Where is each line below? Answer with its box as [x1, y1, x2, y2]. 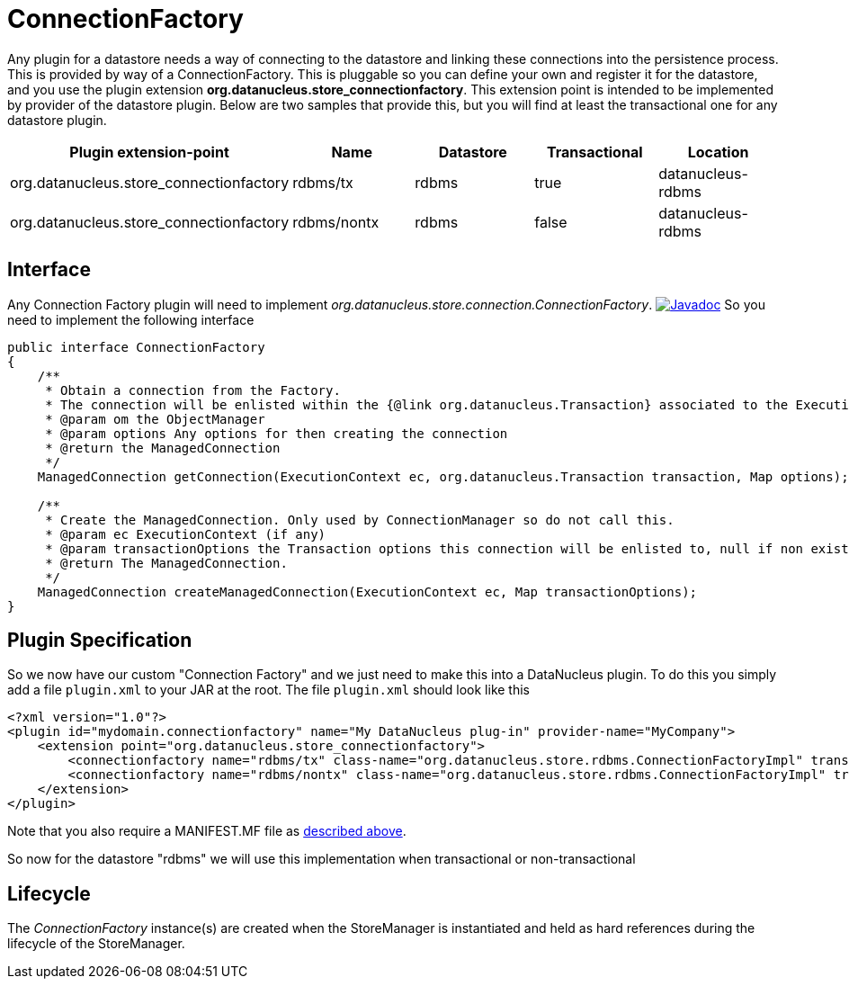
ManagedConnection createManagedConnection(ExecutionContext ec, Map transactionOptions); [37, 584, 698, 599]
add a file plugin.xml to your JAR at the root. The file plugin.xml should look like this [7, 682, 530, 698]
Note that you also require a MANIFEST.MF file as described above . [7, 823, 407, 839]
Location [687, 142, 749, 161]
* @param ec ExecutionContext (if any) [45, 526, 326, 542]
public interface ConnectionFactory [7, 339, 265, 354]
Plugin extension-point [69, 142, 229, 161]
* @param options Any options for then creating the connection [45, 426, 508, 441]
